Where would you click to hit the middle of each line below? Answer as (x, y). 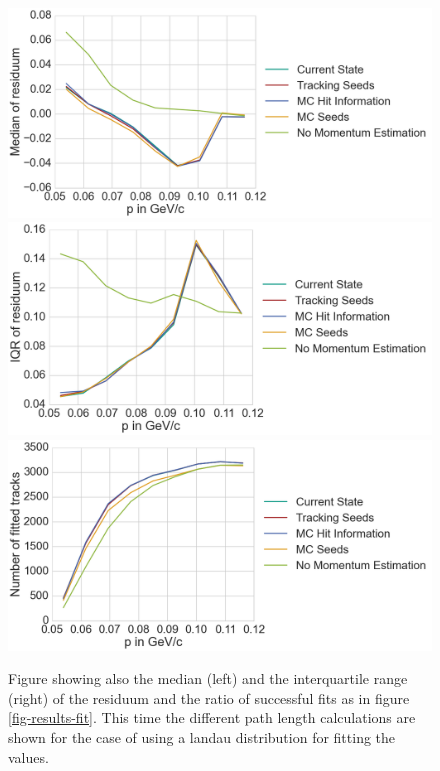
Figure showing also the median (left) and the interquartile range (208, 678)
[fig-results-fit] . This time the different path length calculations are (212, 717)
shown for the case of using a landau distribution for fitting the (202, 737)
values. (28, 756)
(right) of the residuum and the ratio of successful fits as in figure (209, 697)
